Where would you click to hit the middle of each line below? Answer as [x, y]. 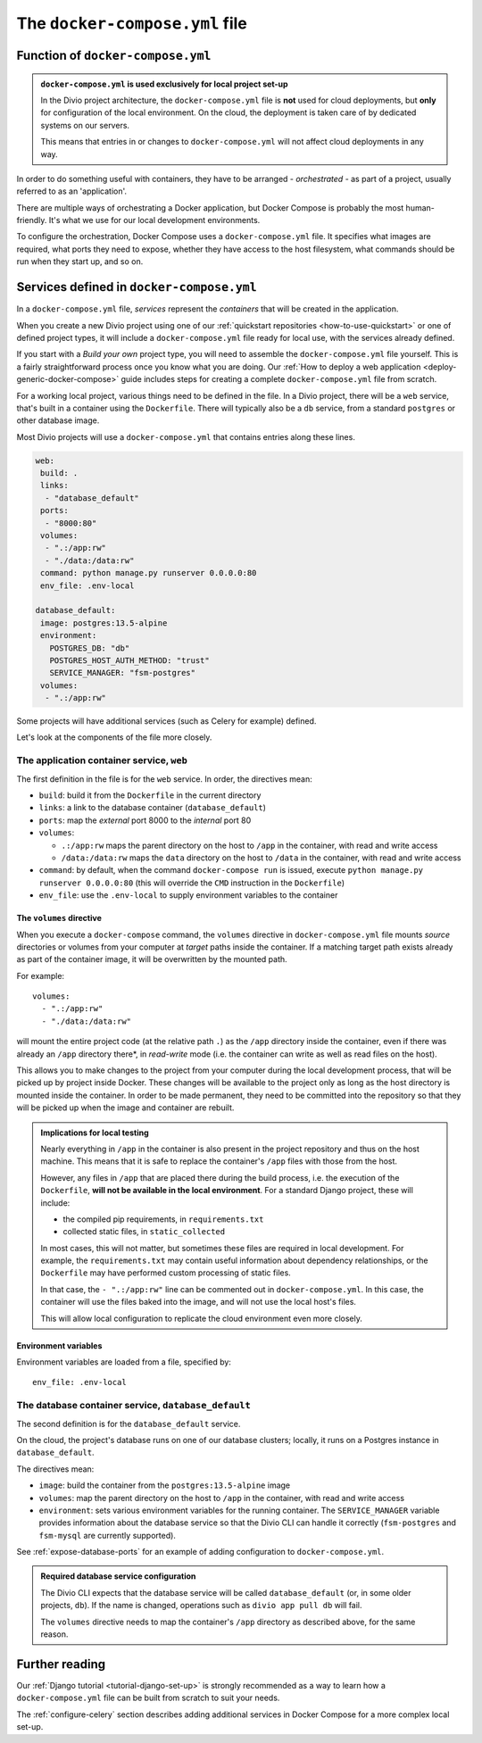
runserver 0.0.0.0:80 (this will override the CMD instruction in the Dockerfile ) [192, 883]
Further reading [61, 1664]
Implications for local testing [95, 1133]
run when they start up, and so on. [80, 261]
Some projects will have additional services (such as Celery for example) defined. [166, 721]
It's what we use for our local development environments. [154, 220]
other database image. [58, 420]
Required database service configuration [118, 1576]
